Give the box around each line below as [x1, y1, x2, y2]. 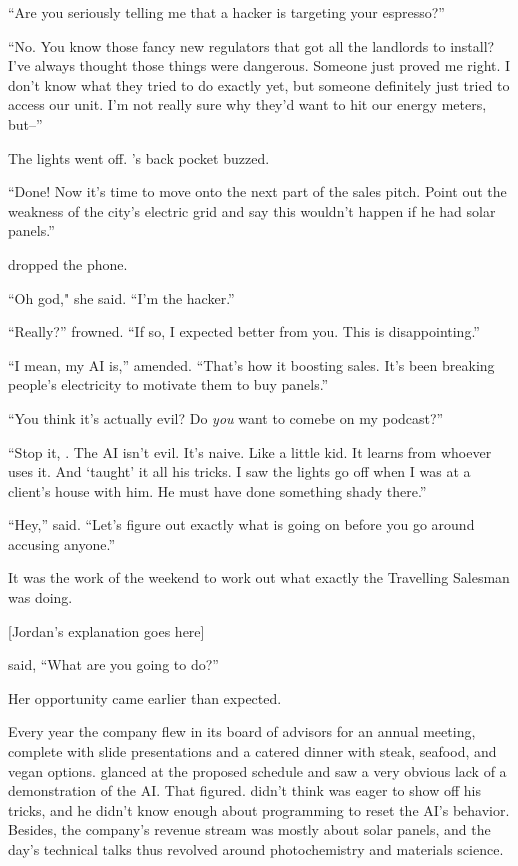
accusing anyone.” [8, 533, 116, 554]
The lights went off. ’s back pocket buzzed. [8, 147, 270, 168]
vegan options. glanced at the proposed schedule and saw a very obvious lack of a [8, 760, 507, 781]
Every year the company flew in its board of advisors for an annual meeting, [8, 721, 476, 742]
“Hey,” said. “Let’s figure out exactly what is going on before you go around [8, 514, 475, 535]
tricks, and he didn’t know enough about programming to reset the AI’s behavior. [8, 799, 510, 820]
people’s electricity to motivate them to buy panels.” [8, 374, 329, 395]
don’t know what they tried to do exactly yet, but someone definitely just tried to [8, 74, 510, 95]
